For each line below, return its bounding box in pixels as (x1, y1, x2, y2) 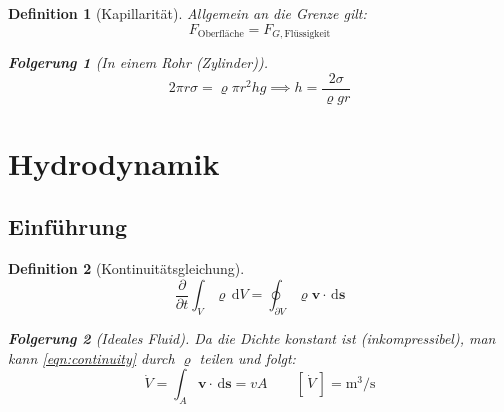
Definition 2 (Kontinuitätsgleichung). (8, 258, 245, 279)
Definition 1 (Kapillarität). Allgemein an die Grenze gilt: (8, 3, 367, 23)
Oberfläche (197, 29, 244, 40)
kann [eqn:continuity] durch (8, 347, 175, 368)
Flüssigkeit (284, 29, 331, 40)
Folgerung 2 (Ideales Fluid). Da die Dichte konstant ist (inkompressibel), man (8, 328, 496, 349)
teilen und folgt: (199, 347, 296, 368)
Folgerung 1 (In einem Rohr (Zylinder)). (8, 52, 268, 73)
